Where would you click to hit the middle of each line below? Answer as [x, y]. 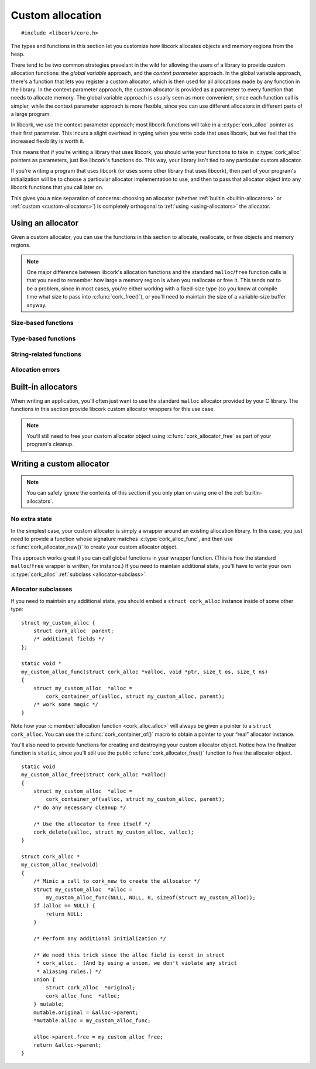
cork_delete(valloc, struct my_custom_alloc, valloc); [114, 832]
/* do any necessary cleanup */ [80, 807]
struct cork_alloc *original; [91, 988]
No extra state [31, 519]
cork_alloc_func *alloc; [83, 996]
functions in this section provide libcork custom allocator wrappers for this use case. [113, 409]
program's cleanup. [50, 444]
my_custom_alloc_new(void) [60, 865]
